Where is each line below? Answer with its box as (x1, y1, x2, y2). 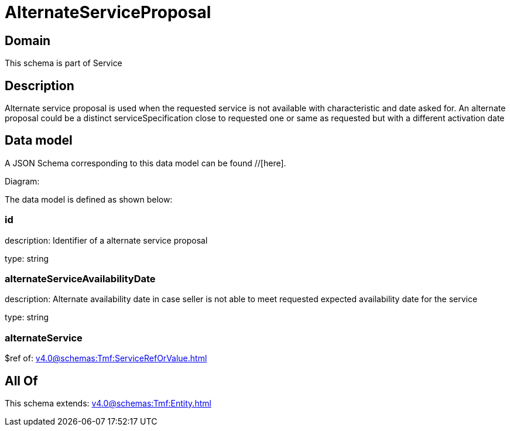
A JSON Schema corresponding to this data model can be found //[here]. (5, 158, 286, 168)
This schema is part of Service (5, 58, 122, 69)
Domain (5, 33, 51, 48)
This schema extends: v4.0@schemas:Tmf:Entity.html (5, 398, 211, 408)
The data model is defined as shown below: (5, 194, 173, 204)
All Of (5, 373, 38, 388)
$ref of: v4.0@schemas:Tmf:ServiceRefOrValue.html (5, 353, 207, 364)
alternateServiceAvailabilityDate (5, 272, 156, 285)
